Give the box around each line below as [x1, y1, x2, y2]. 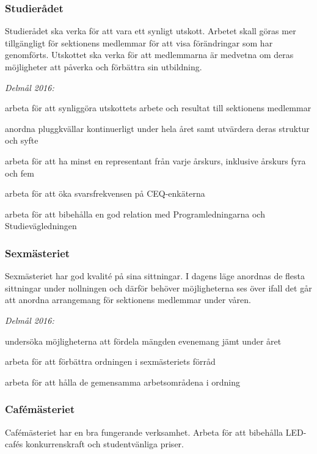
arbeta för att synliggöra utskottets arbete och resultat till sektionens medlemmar [5, 101, 312, 114]
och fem [5, 166, 34, 179]
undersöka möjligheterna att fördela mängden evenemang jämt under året [5, 334, 282, 347]
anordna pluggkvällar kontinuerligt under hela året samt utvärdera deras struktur [5, 122, 310, 134]
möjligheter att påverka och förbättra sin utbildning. [5, 60, 202, 73]
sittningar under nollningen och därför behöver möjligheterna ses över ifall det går [5, 281, 312, 294]
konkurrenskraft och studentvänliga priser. [25, 438, 184, 450]
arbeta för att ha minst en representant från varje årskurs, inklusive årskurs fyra [5, 154, 306, 167]
